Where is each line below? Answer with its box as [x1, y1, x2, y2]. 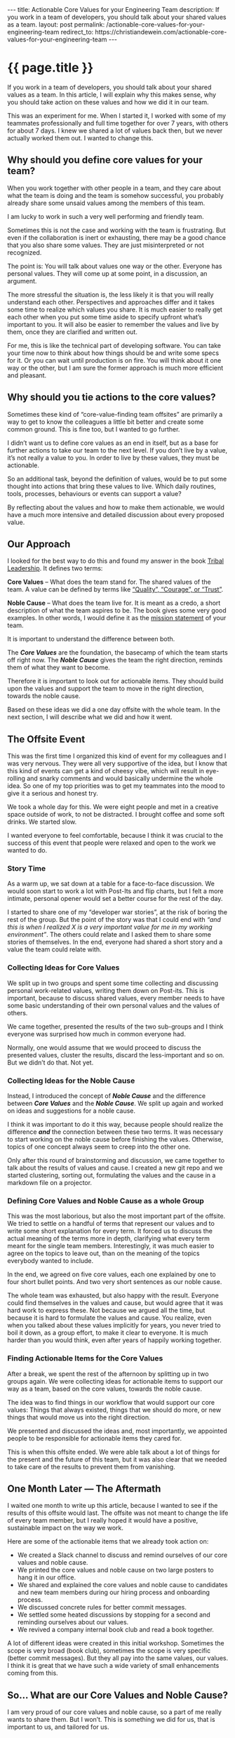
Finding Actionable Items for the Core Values [7, 1353, 163, 1363]
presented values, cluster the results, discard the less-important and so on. [7, 1050, 224, 1059]
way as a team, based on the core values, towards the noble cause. [7, 1384, 202, 1393]
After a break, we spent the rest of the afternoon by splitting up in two [7, 1370, 209, 1378]
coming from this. [7, 1669, 58, 1678]
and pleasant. [7, 370, 47, 380]
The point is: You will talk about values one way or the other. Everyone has [7, 262, 222, 270]
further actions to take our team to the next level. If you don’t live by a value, [7, 446, 228, 454]
